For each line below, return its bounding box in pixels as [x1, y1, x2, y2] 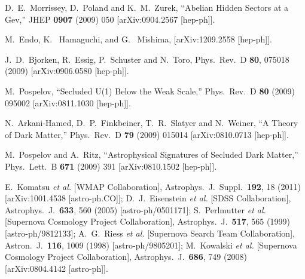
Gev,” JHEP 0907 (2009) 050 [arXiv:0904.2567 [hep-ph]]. [5, 13, 215, 25]
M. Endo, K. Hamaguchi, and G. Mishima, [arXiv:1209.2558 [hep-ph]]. [5, 33, 272, 45]
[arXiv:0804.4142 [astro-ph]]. [5, 262, 108, 274]
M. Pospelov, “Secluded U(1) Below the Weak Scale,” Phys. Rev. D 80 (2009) [5, 84, 295, 97]
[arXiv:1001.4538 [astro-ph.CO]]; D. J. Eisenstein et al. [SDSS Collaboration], [5, 192, 291, 204]
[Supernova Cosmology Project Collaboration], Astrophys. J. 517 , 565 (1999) [5, 215, 290, 228]
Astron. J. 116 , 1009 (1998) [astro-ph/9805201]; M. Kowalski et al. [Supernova [5, 238, 297, 251]
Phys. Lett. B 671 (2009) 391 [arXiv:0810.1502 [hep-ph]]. [5, 160, 217, 172]
